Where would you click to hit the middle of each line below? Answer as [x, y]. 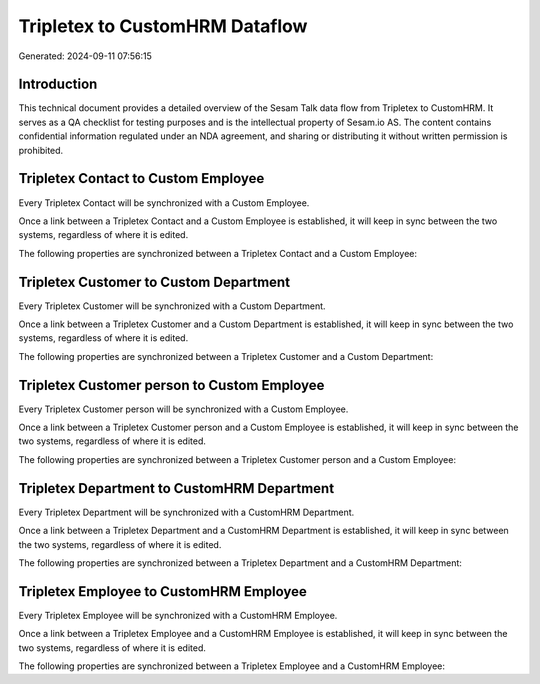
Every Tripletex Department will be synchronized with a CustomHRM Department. [186, 512]
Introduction [58, 84]
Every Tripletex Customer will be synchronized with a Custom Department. [172, 306]
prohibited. [41, 150]
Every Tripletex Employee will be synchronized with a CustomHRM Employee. [178, 615]
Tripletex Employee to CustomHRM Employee [162, 591]
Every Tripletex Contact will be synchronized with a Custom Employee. [164, 202]
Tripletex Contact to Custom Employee [141, 178]
